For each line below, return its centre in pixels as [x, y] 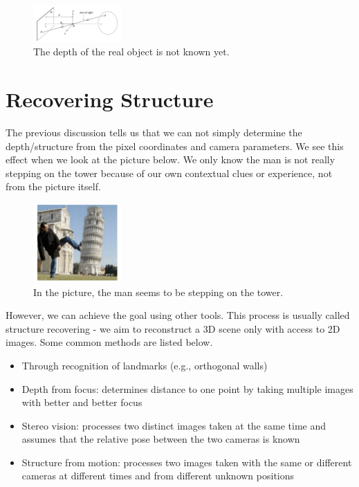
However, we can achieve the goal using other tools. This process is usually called [178, 315]
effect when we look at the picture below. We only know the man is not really [171, 159]
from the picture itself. [53, 186]
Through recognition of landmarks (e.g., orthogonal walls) [145, 365]
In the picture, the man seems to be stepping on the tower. [158, 292]
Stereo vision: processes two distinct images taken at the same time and [174, 425]
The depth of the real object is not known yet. [131, 52]
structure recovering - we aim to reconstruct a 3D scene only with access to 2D [173, 328]
